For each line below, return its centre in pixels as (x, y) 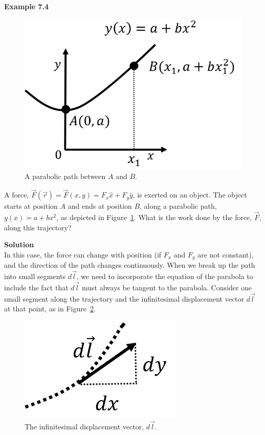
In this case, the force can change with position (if (83, 254)
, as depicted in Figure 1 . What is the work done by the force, (154, 217)
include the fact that (36, 287)
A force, (17, 195)
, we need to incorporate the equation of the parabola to (165, 276)
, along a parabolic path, (178, 206)
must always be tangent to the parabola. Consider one (167, 287)
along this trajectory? (38, 227)
